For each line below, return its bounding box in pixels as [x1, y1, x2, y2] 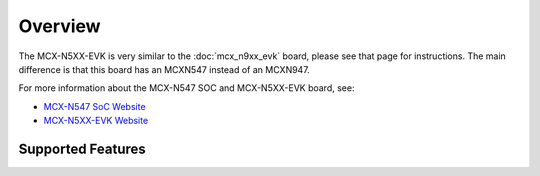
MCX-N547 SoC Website [43, 100, 146, 112]
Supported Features [18, 140, 147, 157]
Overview [18, 15, 101, 37]
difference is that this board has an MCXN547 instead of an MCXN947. [18, 63, 310, 75]
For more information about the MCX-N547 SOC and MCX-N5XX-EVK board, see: [18, 82, 355, 94]
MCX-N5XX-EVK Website [43, 115, 149, 127]
